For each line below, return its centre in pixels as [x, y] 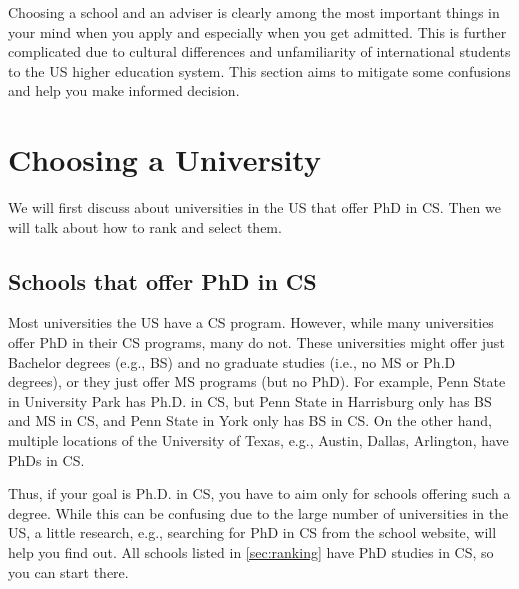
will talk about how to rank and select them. [145, 226]
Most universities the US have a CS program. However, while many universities [251, 322]
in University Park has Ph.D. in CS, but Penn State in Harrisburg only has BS [250, 400]
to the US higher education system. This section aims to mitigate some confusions [259, 70]
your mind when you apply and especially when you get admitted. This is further [257, 31]
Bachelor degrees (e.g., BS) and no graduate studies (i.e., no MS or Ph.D [232, 361]
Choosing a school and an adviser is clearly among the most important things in [254, 12]
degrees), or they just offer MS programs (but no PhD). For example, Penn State [257, 381]
